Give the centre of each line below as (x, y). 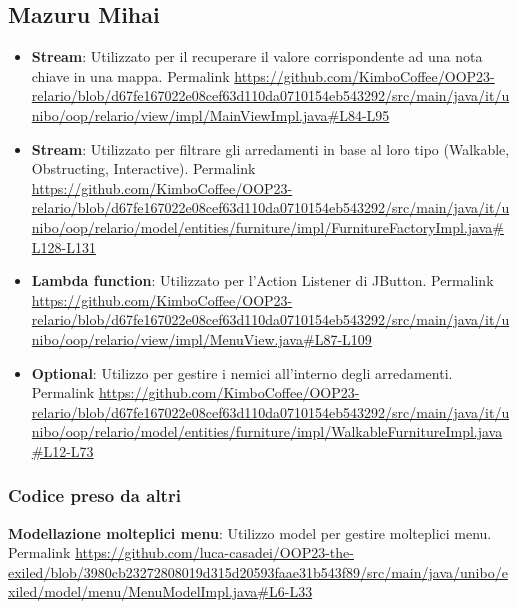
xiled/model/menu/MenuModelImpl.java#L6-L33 (160, 591)
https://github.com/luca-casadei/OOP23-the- (214, 552)
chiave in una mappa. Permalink (130, 75)
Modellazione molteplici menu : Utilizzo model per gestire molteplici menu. (250, 532)
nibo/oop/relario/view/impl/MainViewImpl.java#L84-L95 (210, 114)
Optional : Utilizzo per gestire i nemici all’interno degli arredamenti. (242, 372)
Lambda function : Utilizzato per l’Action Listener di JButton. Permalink (262, 280)
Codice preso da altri (94, 495)
